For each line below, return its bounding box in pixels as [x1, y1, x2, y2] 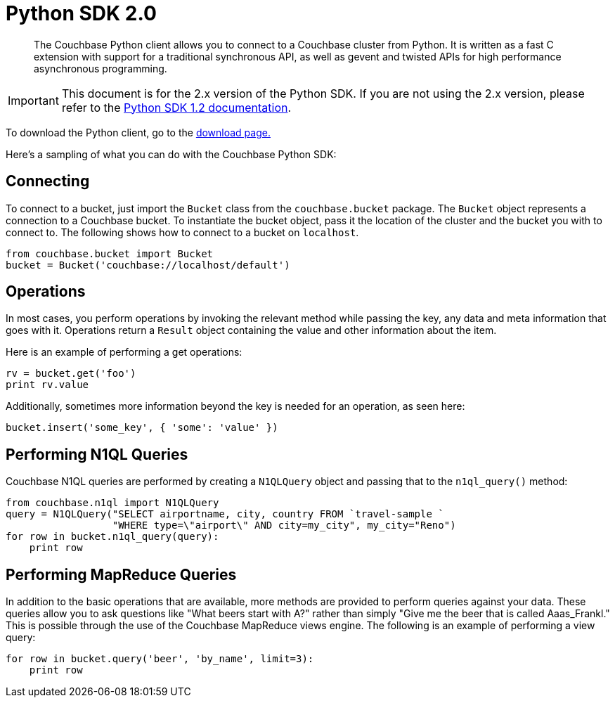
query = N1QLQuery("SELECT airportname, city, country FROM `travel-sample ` [6, 508, 444, 520]
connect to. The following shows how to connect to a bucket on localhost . [6, 226, 359, 238]
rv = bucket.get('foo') [6, 368, 136, 380]
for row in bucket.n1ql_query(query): [6, 531, 219, 543]
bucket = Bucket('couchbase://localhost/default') [6, 259, 290, 271]
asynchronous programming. [34, 62, 167, 75]
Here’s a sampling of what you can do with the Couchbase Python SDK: [6, 148, 337, 160]
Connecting [6, 172, 90, 191]
